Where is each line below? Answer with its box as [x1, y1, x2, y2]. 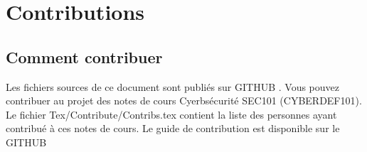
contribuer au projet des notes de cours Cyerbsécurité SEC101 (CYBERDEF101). [6, 93, 362, 108]
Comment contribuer [6, 45, 163, 67]
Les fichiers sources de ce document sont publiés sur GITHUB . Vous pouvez [6, 79, 339, 94]
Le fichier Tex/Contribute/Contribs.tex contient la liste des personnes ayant [6, 107, 337, 121]
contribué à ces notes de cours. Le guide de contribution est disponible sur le [6, 121, 340, 136]
